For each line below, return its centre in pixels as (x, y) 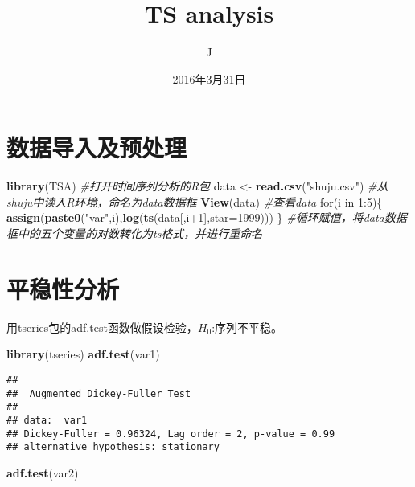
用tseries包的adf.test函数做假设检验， (102, 327)
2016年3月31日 (209, 78)
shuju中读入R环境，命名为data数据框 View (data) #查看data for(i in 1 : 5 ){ (195, 201)
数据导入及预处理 (97, 147)
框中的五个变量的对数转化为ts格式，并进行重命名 (135, 233)
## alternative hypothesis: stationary (113, 447)
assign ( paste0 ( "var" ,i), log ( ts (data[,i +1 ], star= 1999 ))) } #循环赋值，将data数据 (207, 217)
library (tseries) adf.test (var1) (83, 354)
